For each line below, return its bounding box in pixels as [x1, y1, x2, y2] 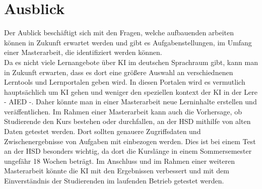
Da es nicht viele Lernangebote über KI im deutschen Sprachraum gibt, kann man [4, 56, 258, 67]
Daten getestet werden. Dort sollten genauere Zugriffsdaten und [4, 126, 201, 137]
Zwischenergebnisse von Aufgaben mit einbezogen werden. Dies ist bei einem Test [4, 136, 256, 146]
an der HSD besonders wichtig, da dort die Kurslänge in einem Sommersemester [4, 146, 252, 156]
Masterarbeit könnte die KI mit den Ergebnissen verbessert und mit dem [4, 165, 229, 176]
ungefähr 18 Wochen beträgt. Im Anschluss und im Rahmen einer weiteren [4, 155, 235, 166]
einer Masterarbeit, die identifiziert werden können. [4, 47, 162, 57]
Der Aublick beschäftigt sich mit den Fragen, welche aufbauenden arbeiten [4, 27, 234, 38]
